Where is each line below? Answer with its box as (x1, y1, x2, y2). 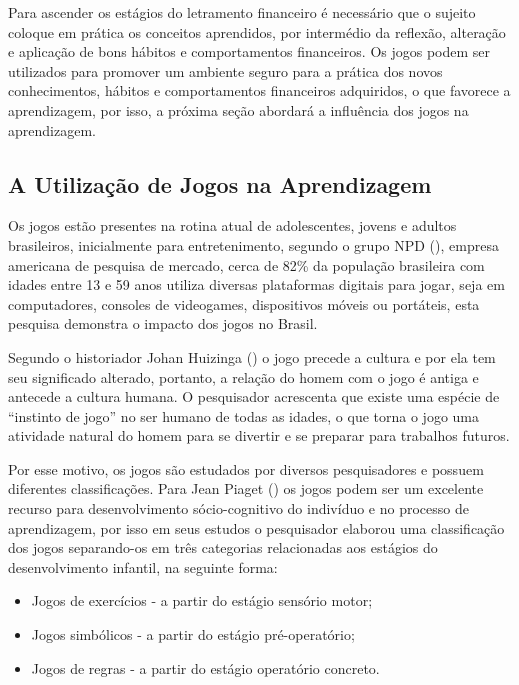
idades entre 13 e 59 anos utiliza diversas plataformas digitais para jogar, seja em (8, 274, 505, 295)
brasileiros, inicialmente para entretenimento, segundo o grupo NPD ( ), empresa (8, 234, 499, 255)
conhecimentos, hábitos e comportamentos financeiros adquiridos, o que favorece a (8, 80, 511, 101)
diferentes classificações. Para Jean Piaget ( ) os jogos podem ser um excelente (8, 478, 484, 499)
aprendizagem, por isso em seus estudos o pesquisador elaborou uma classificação (8, 517, 505, 538)
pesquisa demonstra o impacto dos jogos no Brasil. (8, 313, 318, 334)
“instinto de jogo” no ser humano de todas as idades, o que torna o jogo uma (8, 405, 480, 426)
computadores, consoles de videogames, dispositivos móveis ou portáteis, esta (8, 293, 480, 314)
